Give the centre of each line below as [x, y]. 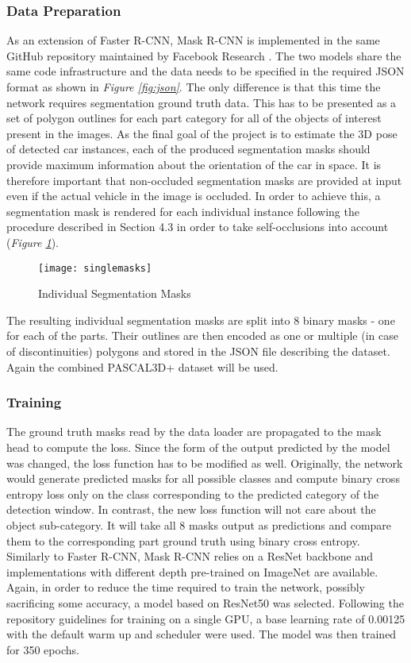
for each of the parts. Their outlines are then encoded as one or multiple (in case [202, 335]
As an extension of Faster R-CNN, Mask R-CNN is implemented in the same [193, 40]
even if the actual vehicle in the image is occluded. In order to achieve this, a [194, 196]
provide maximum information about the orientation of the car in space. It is [194, 164]
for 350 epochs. [43, 649]
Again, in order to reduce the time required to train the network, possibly [186, 587]
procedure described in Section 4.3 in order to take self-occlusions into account [198, 227]
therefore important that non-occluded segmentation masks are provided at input [204, 180]
